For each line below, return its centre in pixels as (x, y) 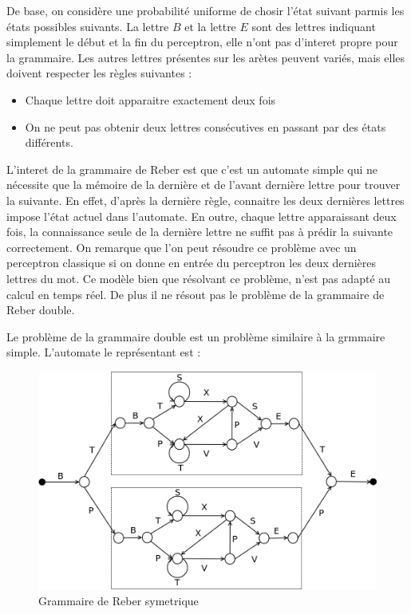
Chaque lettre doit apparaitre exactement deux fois (150, 99)
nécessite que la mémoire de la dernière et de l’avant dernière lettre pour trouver (204, 185)
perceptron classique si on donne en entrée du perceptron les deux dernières (192, 263)
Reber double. (41, 310)
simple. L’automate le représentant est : (104, 352)
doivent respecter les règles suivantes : (99, 73)
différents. (49, 142)
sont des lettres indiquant (314, 26)
